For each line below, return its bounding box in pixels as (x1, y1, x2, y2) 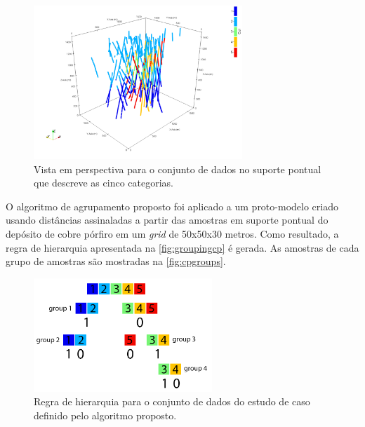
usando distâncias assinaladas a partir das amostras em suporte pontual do (6, 212, 328, 227)
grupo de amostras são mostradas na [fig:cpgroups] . (6, 254, 226, 269)
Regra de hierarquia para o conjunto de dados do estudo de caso (34, 394, 310, 409)
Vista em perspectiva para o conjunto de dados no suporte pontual (34, 161, 321, 176)
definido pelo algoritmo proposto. (34, 407, 177, 422)
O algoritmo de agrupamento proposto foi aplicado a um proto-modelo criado (6, 198, 338, 213)
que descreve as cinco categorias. (34, 175, 173, 190)
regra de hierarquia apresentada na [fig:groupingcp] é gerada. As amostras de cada (6, 240, 359, 255)
